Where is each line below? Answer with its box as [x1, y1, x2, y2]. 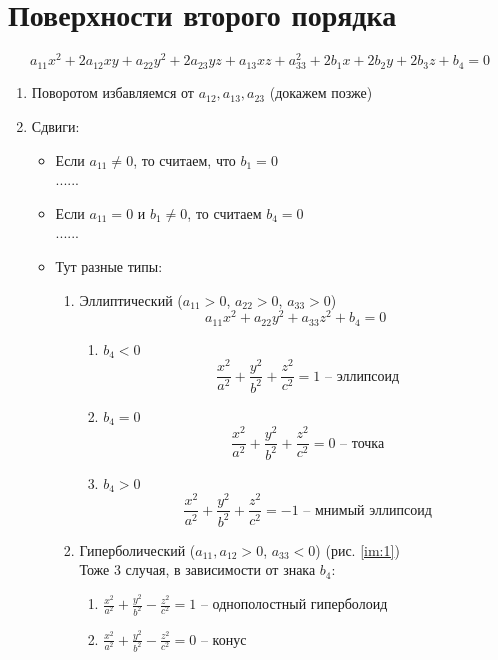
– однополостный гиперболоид [200, 593, 388, 614]
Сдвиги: [31, 115, 80, 136]
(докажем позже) [269, 82, 373, 103]
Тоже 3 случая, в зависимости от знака [79, 559, 316, 580]
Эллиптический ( [79, 289, 183, 310]
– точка [340, 436, 385, 451]
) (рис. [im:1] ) [315, 539, 400, 560]
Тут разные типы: [55, 255, 163, 276]
